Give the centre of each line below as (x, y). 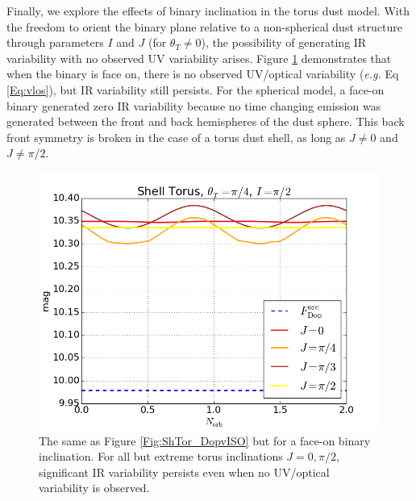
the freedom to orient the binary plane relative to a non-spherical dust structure (204, 26)
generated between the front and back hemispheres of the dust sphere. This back (206, 121)
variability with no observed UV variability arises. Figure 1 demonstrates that (199, 58)
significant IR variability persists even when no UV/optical (184, 472)
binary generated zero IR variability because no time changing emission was (194, 105)
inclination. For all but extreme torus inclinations (161, 456)
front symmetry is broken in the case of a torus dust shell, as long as (176, 137)
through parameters (55, 42)
